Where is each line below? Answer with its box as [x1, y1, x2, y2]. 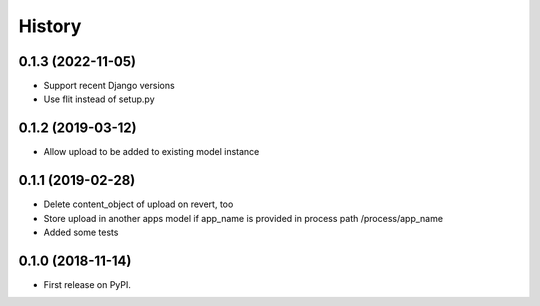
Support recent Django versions [43, 80, 175, 92]
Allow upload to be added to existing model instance [43, 146, 260, 158]
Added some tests [43, 226, 119, 239]
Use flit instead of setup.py [43, 93, 155, 105]
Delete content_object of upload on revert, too [43, 198, 234, 210]
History [18, 15, 82, 37]
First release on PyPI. [43, 278, 132, 290]
